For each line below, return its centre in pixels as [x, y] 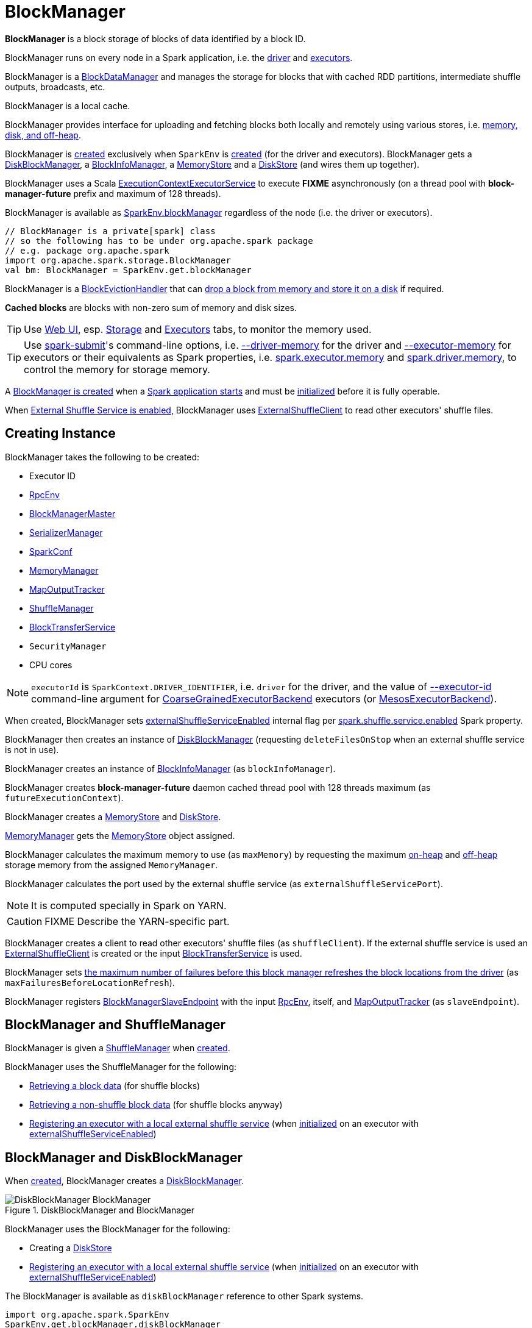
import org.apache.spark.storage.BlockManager [118, 260]
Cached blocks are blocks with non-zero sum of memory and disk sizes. [151, 307]
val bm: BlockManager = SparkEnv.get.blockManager [128, 270]
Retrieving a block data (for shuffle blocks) [115, 1086]
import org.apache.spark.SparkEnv [87, 1315]
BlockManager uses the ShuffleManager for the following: [121, 1067]
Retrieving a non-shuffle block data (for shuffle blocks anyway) [156, 1105]
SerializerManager [66, 532]
